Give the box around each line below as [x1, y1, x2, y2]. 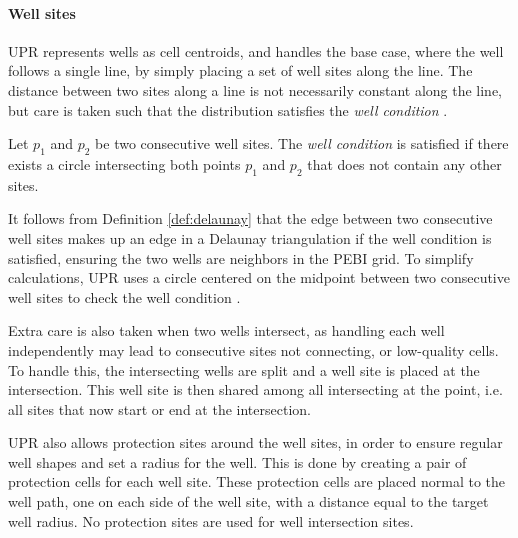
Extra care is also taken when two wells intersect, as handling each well [8, 320, 445, 341]
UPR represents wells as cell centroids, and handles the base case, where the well [8, 40, 504, 61]
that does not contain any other [307, 153, 502, 174]
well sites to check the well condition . [8, 286, 241, 307]
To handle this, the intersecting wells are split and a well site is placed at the [8, 359, 480, 380]
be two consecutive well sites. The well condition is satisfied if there [95, 133, 509, 154]
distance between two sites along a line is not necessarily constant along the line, [8, 79, 503, 100]
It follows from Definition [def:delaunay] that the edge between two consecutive [8, 208, 493, 229]
